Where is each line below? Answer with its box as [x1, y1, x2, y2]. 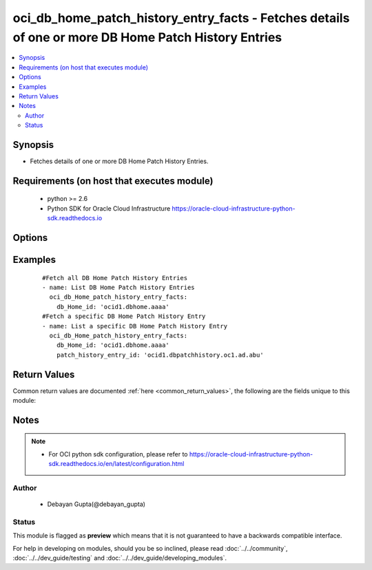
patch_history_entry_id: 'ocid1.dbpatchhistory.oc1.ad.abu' [56, 351, 265, 359]
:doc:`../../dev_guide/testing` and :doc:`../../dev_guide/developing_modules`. [12, 554, 227, 562]
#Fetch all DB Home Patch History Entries [42, 274, 188, 282]
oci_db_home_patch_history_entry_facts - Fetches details [12, 10, 350, 25]
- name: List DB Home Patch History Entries [42, 283, 196, 291]
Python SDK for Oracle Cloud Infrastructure [47, 204, 171, 213]
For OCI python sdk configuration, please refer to [48, 450, 188, 458]
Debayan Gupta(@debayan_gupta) [47, 500, 146, 509]
